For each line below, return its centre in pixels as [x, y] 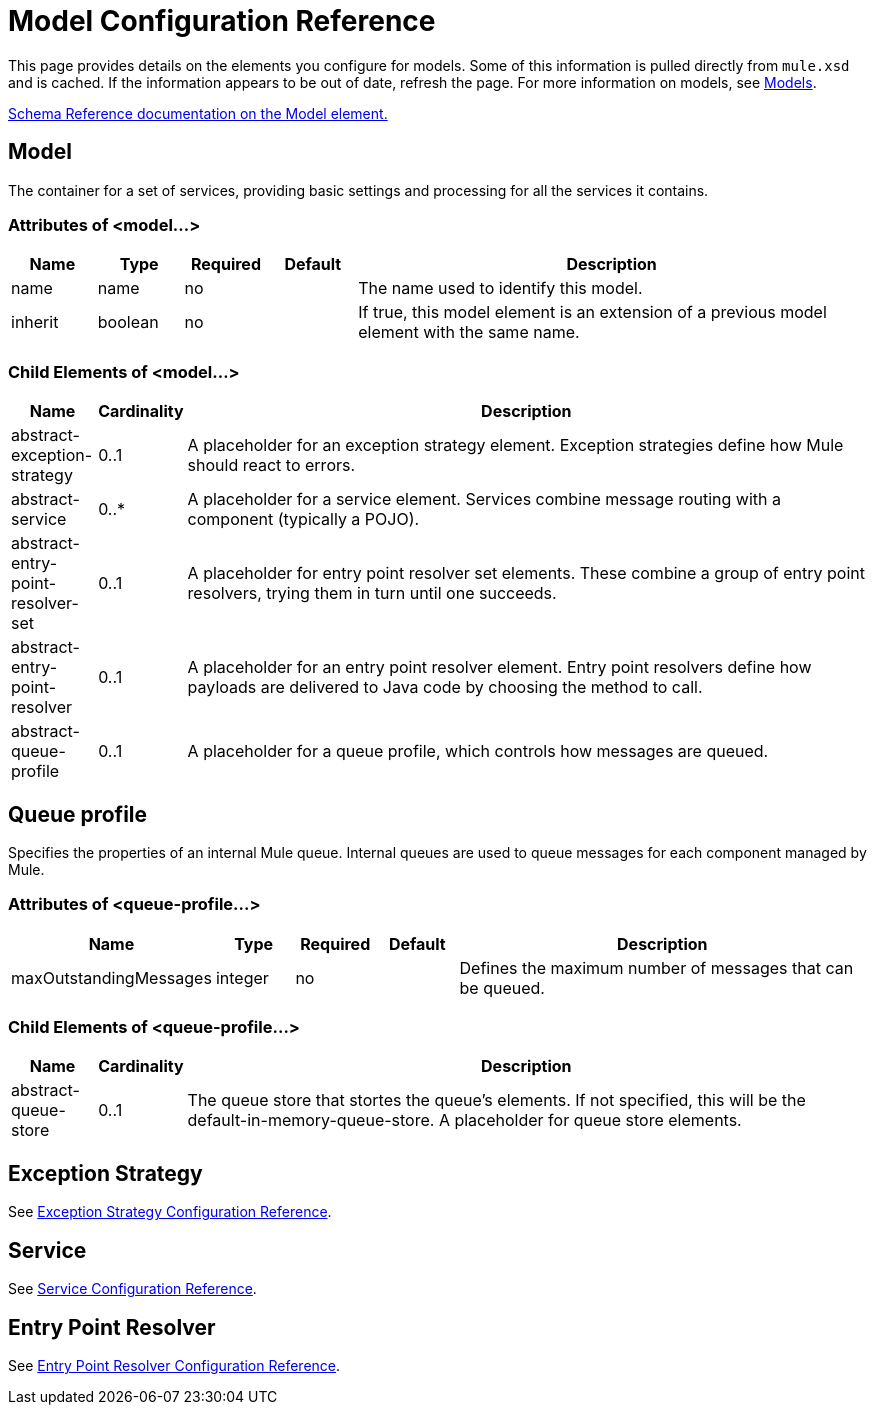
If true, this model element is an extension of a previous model [592, 312]
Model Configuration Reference [222, 21]
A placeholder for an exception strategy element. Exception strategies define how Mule [515, 445]
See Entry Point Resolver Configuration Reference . [174, 1365]
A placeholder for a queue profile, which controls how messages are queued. [478, 751]
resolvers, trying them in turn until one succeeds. [372, 593]
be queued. [502, 987]
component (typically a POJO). [303, 519]
